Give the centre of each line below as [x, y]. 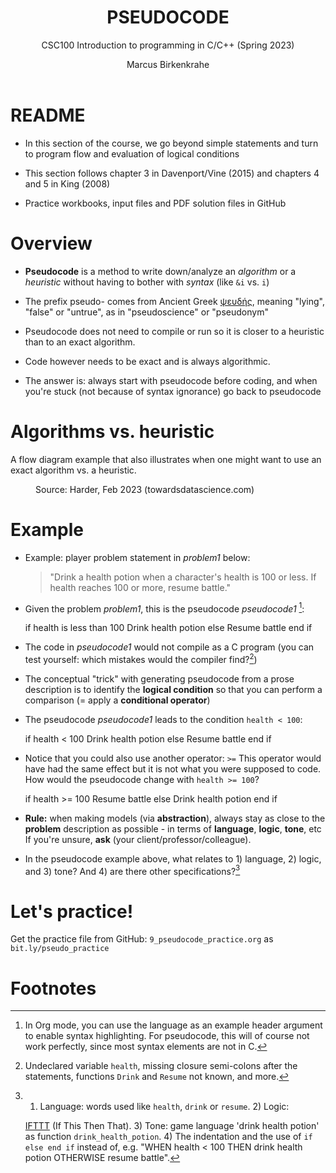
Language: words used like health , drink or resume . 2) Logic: [164, 1107]
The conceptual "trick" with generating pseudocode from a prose [159, 678]
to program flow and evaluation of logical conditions [132, 153]
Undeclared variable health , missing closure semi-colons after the [161, 1066]
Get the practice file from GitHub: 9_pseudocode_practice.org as [142, 939]
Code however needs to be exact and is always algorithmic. [147, 361]
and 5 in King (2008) [67, 183]
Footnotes [53, 988]
